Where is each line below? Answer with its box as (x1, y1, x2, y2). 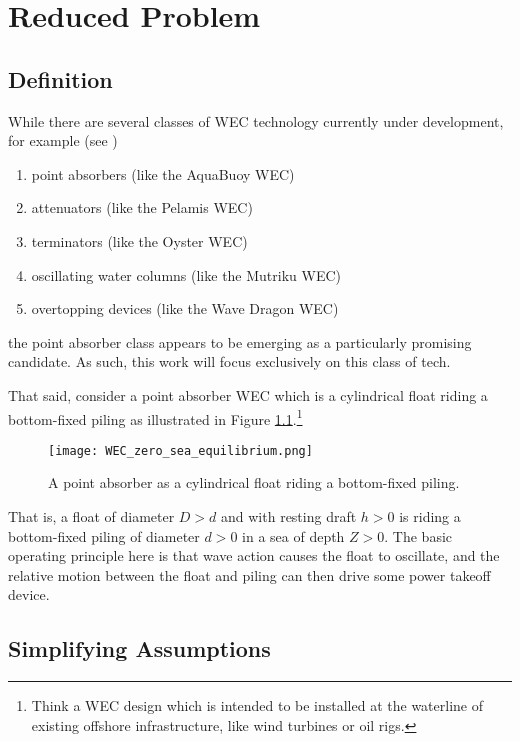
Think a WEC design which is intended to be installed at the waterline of (31, 695, 483, 716)
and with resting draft (221, 506, 357, 527)
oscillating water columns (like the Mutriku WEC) (31, 264, 342, 285)
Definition (8, 63, 113, 94)
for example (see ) (8, 130, 118, 151)
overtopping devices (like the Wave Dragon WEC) (31, 298, 339, 319)
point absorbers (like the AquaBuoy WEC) (31, 163, 295, 184)
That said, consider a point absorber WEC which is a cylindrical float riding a (8, 384, 488, 405)
